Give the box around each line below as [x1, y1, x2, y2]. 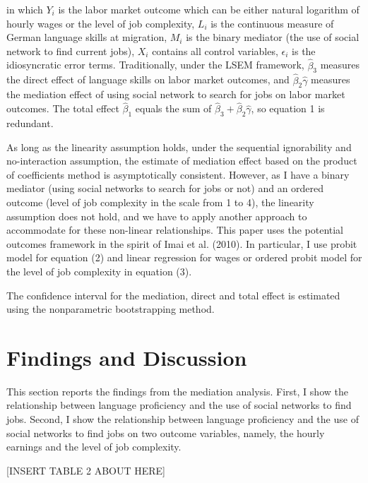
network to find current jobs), [6, 43, 135, 58]
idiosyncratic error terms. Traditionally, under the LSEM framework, [6, 57, 304, 72]
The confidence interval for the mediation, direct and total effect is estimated [6, 287, 340, 302]
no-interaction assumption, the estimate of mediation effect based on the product [6, 153, 357, 168]
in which [6, 2, 43, 16]
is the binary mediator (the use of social [186, 30, 360, 44]
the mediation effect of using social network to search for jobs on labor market [6, 87, 345, 102]
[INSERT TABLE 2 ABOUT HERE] [6, 463, 165, 477]
